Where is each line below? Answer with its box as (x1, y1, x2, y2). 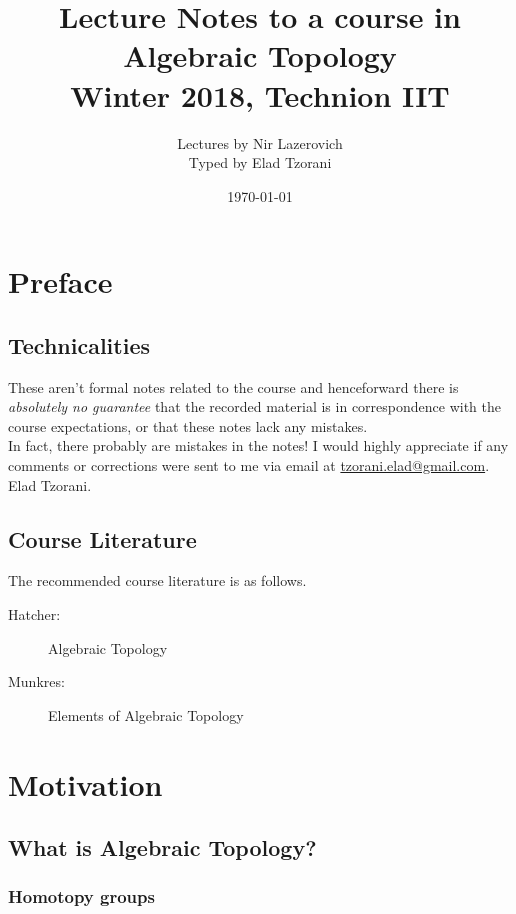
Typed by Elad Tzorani (188, 152, 332, 173)
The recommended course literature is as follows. (8, 570, 307, 591)
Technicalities (8, 329, 151, 360)
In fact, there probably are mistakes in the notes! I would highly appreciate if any (8, 435, 509, 456)
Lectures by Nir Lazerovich (177, 132, 343, 153)
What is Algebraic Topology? (8, 832, 317, 863)
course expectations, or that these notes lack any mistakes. (8, 415, 368, 436)
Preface (8, 261, 113, 302)
